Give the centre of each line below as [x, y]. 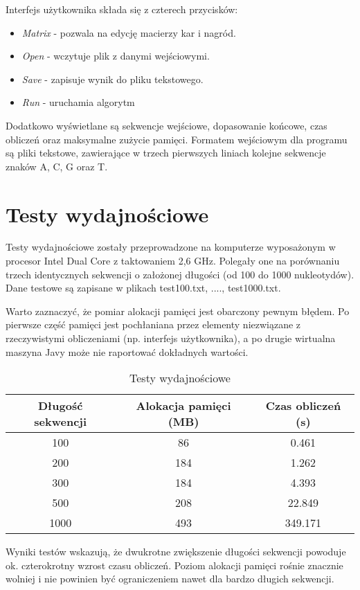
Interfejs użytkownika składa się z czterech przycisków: [122, 9]
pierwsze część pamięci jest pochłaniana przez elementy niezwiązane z [153, 324]
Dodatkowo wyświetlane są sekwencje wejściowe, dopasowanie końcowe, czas [166, 125]
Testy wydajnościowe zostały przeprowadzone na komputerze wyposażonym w [171, 247]
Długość [60, 406]
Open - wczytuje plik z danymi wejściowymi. [116, 56]
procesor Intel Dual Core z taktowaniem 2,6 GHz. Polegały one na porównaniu [173, 261]
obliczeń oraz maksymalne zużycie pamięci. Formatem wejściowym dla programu [177, 139]
